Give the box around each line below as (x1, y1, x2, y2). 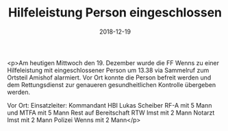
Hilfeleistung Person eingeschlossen (8, 5, 223, 21)
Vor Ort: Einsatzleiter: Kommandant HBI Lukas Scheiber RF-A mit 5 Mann (7, 101, 212, 109)
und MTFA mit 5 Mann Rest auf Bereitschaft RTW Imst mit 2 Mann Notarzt (7, 108, 215, 117)
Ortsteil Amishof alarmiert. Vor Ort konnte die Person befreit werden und (7, 73, 212, 82)
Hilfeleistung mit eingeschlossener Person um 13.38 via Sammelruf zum (7, 66, 210, 74)
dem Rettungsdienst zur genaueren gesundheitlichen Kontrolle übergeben (7, 80, 216, 88)
